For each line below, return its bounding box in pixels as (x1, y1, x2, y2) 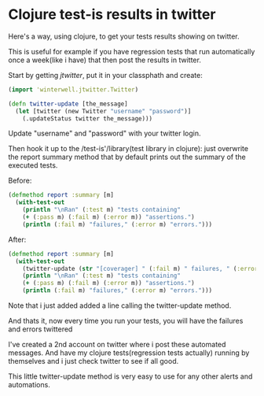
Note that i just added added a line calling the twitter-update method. (8, 301, 232, 310)
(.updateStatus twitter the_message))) (22, 114, 153, 123)
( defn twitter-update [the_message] (8, 100, 128, 108)
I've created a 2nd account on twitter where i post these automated (8, 340, 226, 350)
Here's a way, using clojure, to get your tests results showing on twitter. (8, 31, 240, 41)
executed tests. (8, 161, 58, 170)
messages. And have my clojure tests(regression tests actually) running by (8, 348, 250, 357)
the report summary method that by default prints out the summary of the (8, 152, 246, 162)
